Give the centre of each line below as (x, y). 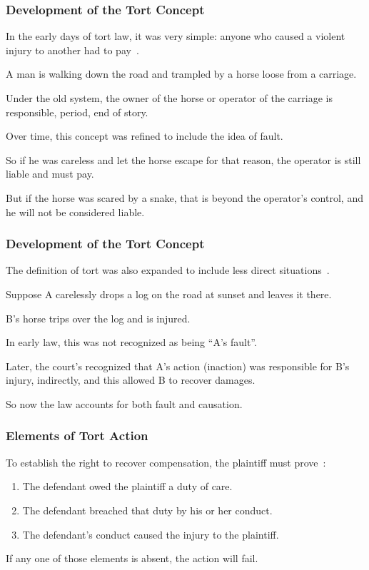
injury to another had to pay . (72, 50)
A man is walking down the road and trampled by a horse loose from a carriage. (181, 74)
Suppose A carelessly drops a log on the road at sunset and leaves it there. (169, 294)
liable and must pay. (50, 174)
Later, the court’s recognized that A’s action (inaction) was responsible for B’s (178, 366)
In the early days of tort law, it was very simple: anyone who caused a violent (176, 36)
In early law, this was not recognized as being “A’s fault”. (131, 342)
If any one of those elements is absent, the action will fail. (132, 558)
